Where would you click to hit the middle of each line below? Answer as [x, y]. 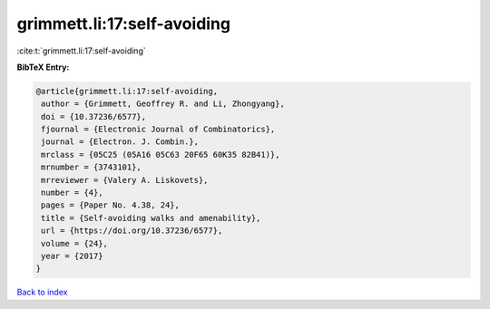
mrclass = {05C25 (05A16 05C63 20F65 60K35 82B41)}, [161, 154]
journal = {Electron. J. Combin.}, [120, 142]
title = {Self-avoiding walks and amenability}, [151, 218]
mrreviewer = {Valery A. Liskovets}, [125, 180]
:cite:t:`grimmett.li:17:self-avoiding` [81, 51]
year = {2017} [72, 256]
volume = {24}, [75, 243]
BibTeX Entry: [43, 67]
